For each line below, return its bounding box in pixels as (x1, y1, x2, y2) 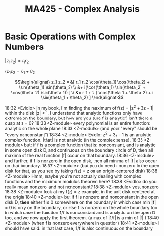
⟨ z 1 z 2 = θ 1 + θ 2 (5, 68, 35, 75)
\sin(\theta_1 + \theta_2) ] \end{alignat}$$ (41, 94, 124, 100)
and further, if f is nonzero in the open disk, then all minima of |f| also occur (5, 158, 158, 164)
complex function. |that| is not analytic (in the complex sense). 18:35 (5, 137, 143, 142)
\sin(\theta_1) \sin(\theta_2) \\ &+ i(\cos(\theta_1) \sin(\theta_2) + (19, 84, 146, 90)
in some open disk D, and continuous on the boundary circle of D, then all (5, 147, 153, 153)
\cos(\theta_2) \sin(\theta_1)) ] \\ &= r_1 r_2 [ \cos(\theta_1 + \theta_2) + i (11, 89, 154, 95)
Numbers (5, 42, 44, 52)
